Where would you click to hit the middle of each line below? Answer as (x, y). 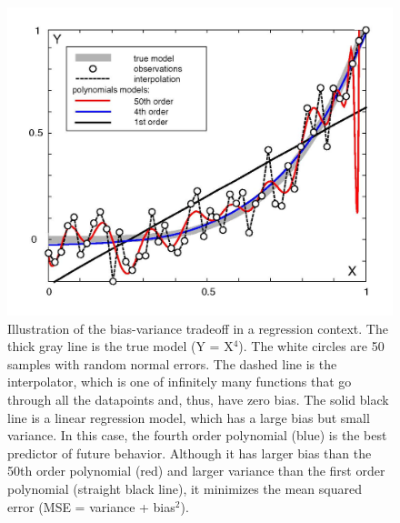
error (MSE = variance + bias (91, 506)
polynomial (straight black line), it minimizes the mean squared (185, 489)
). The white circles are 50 (311, 346)
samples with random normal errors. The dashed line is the (172, 363)
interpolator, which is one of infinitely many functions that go (180, 382)
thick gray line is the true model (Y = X (120, 346)
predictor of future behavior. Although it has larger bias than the (190, 453)
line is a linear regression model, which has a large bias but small (189, 417)
